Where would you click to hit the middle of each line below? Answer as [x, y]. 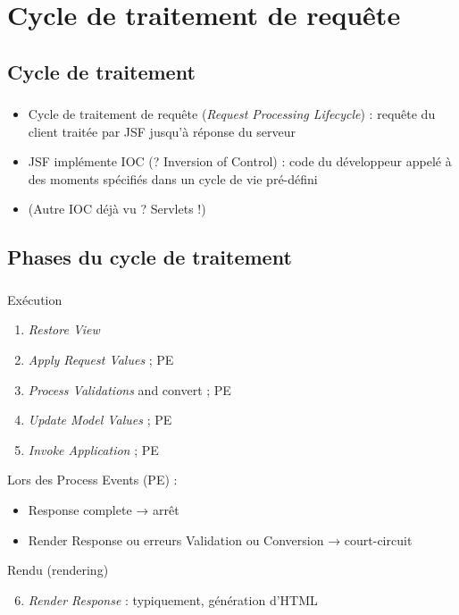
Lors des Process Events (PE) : [92, 480]
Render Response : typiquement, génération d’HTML [173, 599]
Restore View [64, 329]
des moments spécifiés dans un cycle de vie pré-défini [173, 178]
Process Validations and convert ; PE [129, 389]
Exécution [35, 299]
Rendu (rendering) [58, 570]
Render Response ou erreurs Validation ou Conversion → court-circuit [220, 539]
